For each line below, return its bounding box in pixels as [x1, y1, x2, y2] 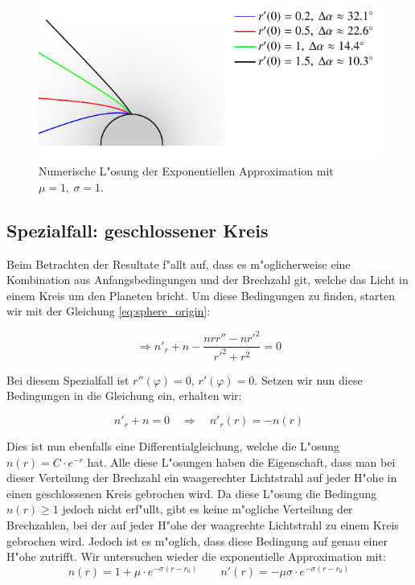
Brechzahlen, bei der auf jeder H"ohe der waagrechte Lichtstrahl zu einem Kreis [6, 517, 399, 534]
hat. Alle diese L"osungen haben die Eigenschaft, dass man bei [87, 453, 396, 470]
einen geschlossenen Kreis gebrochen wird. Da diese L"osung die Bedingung [6, 484, 377, 501]
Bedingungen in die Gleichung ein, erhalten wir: [6, 387, 242, 404]
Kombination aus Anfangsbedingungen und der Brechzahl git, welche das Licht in [6, 271, 409, 288]
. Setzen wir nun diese [254, 371, 363, 388]
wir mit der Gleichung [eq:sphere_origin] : [6, 303, 211, 319]
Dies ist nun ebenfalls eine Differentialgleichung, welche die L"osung [6, 438, 340, 455]
